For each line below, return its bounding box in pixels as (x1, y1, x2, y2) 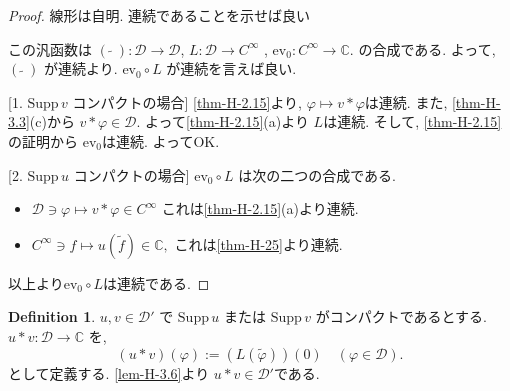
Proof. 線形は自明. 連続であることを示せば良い (8, 5, 310, 25)
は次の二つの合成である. (238, 164, 396, 185)
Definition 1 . (8, 306, 96, 327)
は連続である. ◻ (103, 272, 210, 293)
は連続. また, (364, 91, 448, 112)
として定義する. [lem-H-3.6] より (8, 362, 210, 383)
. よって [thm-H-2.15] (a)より (136, 111, 309, 132)
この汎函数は (8, 38, 92, 59)
